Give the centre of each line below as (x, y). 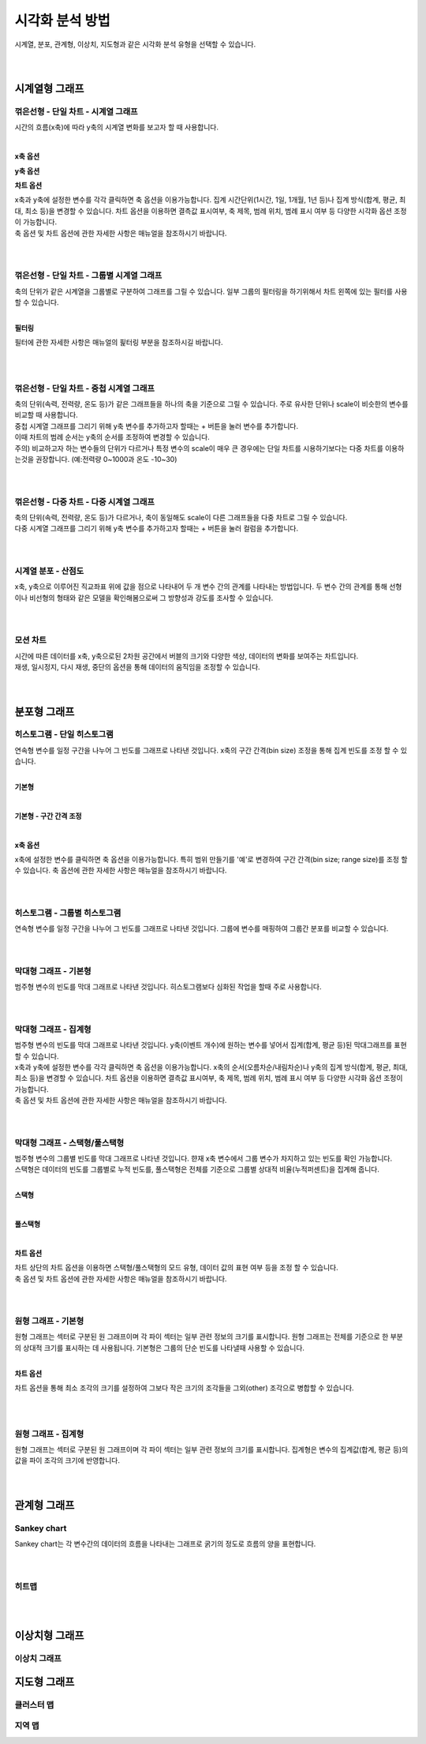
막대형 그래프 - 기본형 (53, 971)
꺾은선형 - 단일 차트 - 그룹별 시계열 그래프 (88, 276)
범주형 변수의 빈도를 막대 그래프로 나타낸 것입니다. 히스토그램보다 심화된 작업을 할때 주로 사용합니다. (168, 987)
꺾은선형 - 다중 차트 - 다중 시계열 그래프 (85, 501)
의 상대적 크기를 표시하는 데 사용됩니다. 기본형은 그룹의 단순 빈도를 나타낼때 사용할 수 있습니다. (160, 1348)
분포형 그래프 (45, 712)
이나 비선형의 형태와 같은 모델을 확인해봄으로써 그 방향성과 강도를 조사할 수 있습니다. (144, 598)
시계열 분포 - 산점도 (49, 571)
